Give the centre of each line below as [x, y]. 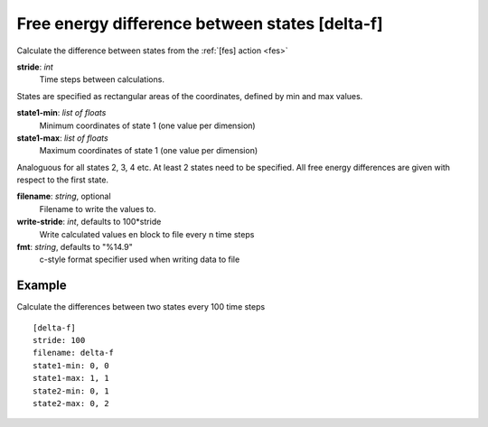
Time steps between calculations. [102, 79]
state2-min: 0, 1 [71, 391]
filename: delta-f [74, 353]
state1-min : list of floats [61, 113]
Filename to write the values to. [98, 209]
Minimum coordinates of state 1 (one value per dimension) [148, 125]
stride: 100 [59, 340]
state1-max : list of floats [62, 138]
